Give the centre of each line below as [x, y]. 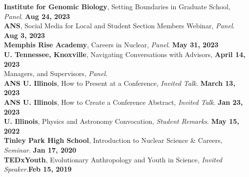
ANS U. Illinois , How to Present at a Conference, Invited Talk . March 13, [120, 83]
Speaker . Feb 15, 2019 [38, 169]
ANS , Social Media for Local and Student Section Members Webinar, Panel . [119, 26]
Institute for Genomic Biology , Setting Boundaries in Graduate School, [117, 6]
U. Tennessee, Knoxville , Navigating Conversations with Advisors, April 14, [125, 54]
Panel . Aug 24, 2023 [37, 16]
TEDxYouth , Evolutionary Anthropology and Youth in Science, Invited [113, 159]
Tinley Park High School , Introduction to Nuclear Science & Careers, [113, 140]
